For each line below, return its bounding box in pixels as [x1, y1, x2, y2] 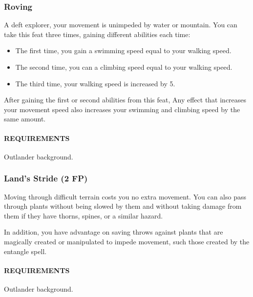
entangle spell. [4, 246, 47, 256]
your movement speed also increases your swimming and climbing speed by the [4, 104, 240, 114]
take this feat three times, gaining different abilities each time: [4, 29, 190, 39]
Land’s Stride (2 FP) [4, 172, 88, 184]
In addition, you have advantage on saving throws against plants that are [4, 227, 223, 237]
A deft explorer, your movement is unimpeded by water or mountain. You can [4, 20, 237, 30]
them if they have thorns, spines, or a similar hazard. [4, 210, 163, 220]
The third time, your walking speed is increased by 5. [15, 78, 175, 88]
